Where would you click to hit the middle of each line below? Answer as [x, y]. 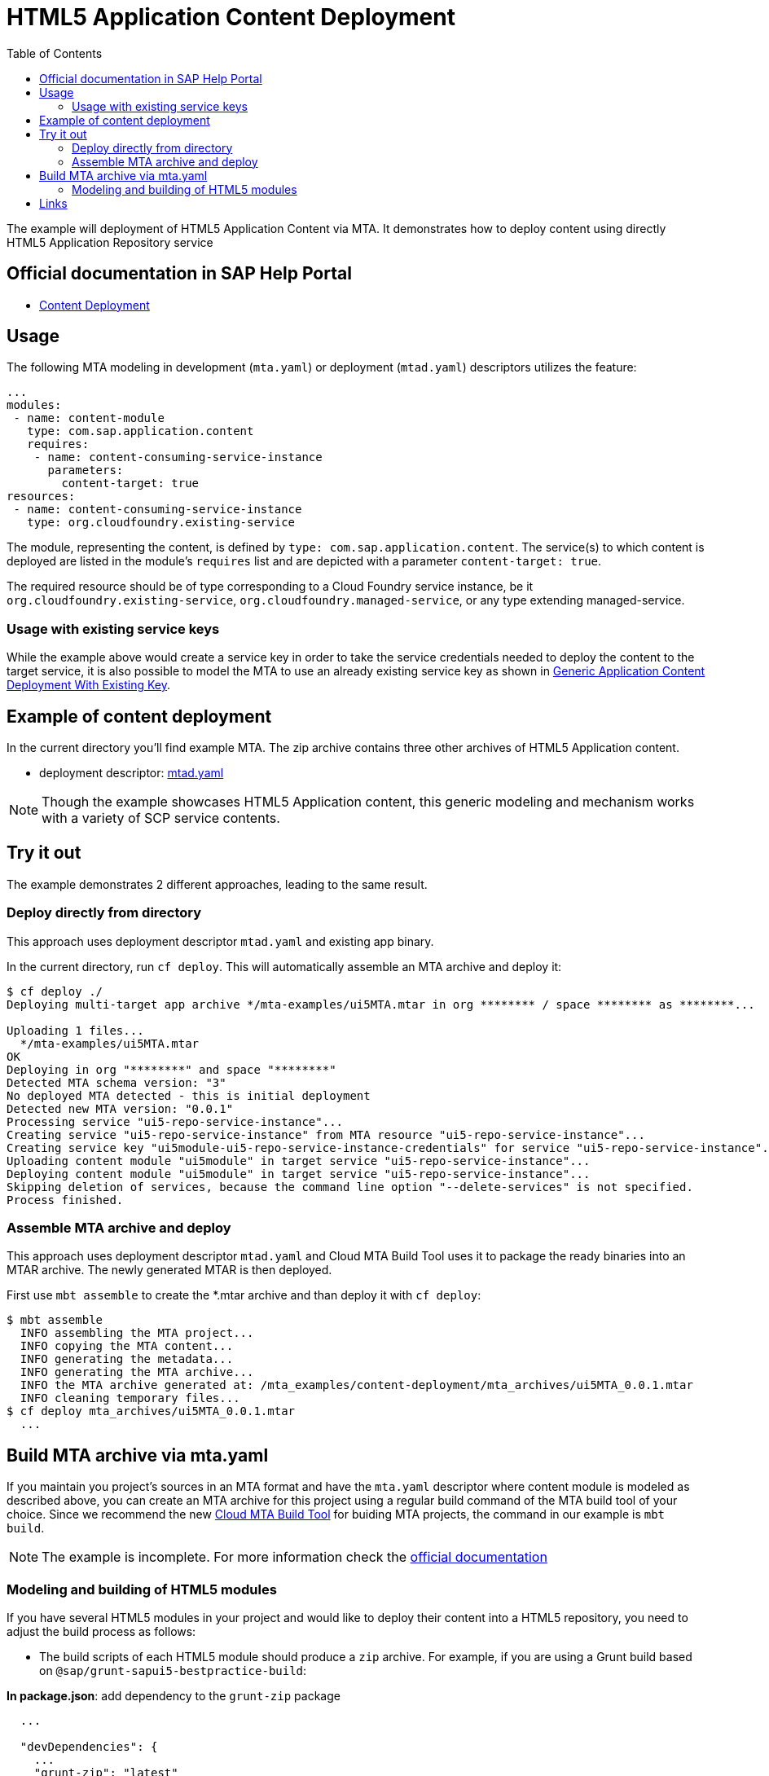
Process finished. [65, 1200]
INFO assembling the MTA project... [137, 1333]
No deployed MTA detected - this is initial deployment [189, 1095]
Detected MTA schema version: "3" [116, 1082]
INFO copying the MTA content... [127, 1346]
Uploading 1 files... [75, 1030]
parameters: [86, 470]
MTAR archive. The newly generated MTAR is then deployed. [169, 1270]
